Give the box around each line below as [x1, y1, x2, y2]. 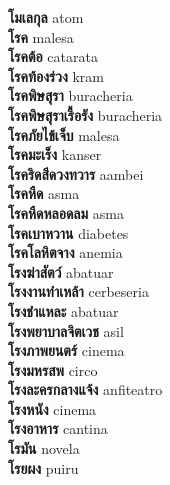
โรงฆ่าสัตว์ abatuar [8, 261, 114, 282]
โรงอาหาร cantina [8, 418, 108, 439]
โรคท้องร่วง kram [8, 65, 104, 86]
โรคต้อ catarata [8, 46, 98, 67]
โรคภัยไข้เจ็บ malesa [8, 124, 120, 145]
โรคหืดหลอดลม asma [8, 202, 124, 223]
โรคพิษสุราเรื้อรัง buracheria [8, 104, 163, 125]
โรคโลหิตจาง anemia [8, 242, 123, 263]
